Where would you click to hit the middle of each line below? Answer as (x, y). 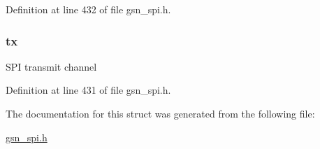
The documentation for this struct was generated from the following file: (160, 113)
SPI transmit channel (51, 66)
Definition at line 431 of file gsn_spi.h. (88, 90)
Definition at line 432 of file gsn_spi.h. (88, 9)
